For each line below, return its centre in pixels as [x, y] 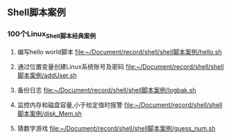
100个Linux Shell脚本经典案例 [51, 35]
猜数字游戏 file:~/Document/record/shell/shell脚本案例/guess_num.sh [117, 128]
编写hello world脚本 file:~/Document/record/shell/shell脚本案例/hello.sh [119, 51]
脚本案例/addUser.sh [47, 75]
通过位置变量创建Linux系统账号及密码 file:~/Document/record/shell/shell [120, 66]
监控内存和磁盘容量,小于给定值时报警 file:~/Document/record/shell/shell [120, 105]
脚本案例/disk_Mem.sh [49, 113]
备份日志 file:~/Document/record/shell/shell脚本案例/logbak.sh [106, 90]
